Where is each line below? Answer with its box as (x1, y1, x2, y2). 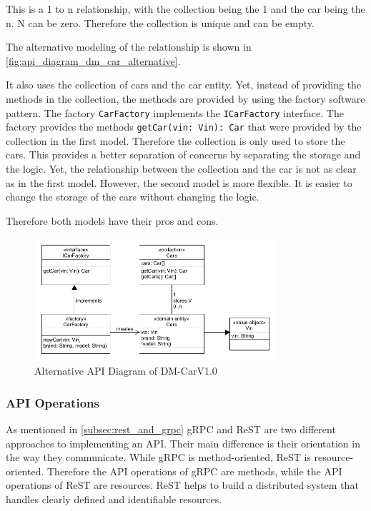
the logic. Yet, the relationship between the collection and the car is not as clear (6, 161, 357, 176)
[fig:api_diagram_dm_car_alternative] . (6, 53, 181, 68)
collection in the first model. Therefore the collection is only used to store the (6, 133, 345, 148)
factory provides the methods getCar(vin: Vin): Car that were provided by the (6, 119, 362, 134)
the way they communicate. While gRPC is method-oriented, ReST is (6, 450, 311, 465)
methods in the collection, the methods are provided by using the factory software (6, 91, 365, 106)
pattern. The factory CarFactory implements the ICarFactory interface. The (6, 105, 344, 120)
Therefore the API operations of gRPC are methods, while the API (46, 463, 342, 478)
